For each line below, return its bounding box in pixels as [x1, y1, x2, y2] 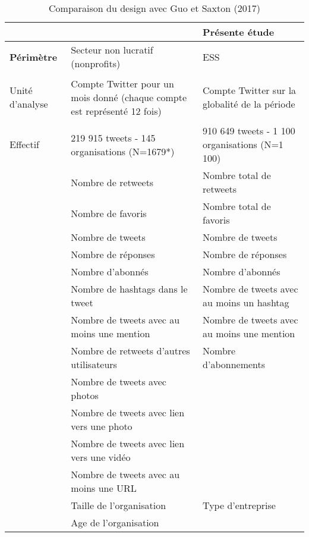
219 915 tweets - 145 [71, 130, 156, 145]
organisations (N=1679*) [71, 144, 175, 158]
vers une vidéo [71, 450, 131, 464]
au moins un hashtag [203, 296, 289, 309]
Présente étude [203, 25, 275, 39]
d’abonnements [203, 357, 266, 371]
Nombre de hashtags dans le [71, 282, 188, 296]
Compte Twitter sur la [203, 83, 297, 97]
